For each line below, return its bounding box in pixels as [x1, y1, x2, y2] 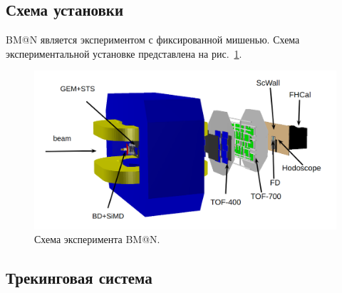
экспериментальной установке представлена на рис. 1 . [6, 46, 242, 61]
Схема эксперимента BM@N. [34, 232, 160, 247]
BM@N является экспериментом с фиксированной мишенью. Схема [6, 32, 300, 47]
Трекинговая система [6, 267, 152, 289]
